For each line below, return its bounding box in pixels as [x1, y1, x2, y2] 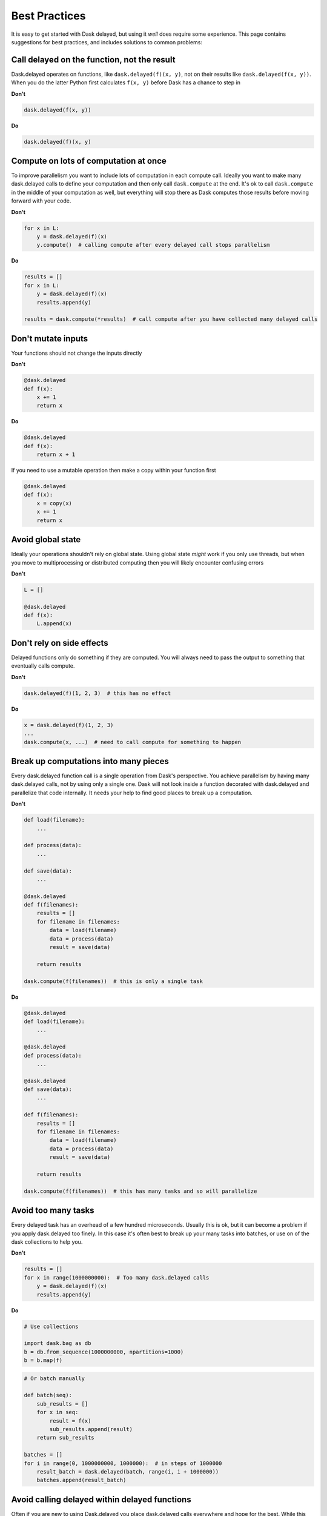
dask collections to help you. [11, 1238, 83, 1246]
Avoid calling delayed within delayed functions [11, 1494, 191, 1504]
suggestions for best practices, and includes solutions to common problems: [11, 38, 203, 45]
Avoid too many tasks [11, 1206, 94, 1216]
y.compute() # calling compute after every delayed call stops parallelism [36, 241, 270, 249]
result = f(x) [49, 1417, 91, 1424]
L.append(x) [36, 620, 73, 627]
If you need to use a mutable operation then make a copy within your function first [11, 467, 216, 474]
